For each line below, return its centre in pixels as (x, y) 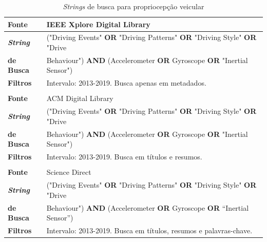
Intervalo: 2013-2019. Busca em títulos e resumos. (124, 157)
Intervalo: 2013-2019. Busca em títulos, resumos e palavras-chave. (149, 230)
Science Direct (69, 172)
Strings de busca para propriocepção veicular (133, 6)
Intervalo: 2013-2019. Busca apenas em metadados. (126, 83)
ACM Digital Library (80, 98)
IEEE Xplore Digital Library (98, 24)
